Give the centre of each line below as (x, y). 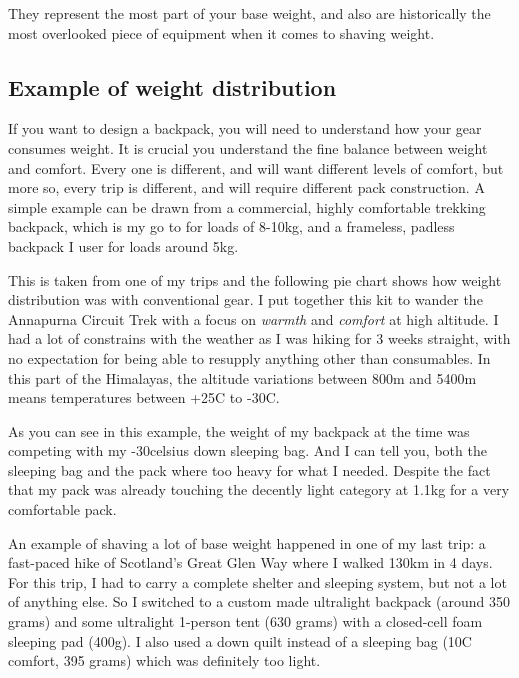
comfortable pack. (62, 509)
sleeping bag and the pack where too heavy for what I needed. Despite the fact (249, 469)
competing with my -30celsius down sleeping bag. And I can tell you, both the (247, 450)
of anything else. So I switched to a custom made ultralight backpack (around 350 (259, 601)
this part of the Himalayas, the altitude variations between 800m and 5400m (242, 377)
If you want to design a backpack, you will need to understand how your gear (245, 128)
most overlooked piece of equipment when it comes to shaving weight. (221, 32)
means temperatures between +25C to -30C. (144, 397)
